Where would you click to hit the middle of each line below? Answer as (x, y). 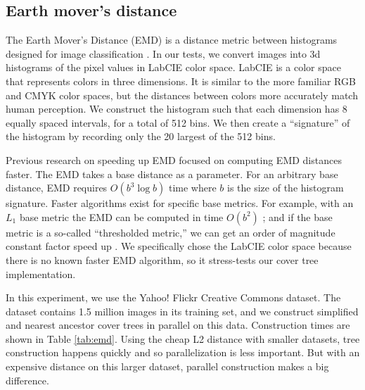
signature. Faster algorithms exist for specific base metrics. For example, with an (180, 203)
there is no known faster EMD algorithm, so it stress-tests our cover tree (162, 259)
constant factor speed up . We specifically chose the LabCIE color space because (179, 246)
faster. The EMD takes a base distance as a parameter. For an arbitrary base (172, 174)
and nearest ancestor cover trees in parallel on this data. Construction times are (178, 325)
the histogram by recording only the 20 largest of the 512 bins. (141, 136)
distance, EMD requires (57, 188)
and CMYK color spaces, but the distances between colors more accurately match (182, 95)
